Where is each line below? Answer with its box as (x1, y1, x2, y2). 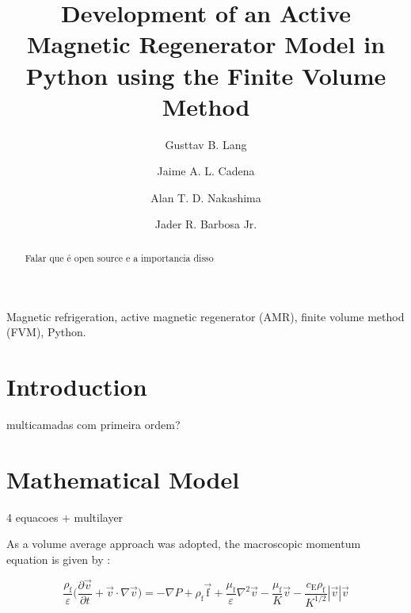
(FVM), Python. (6, 324, 86, 340)
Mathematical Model (6, 462, 240, 495)
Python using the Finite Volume (25, 59, 386, 91)
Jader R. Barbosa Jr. (154, 216, 257, 232)
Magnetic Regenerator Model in (26, 28, 386, 60)
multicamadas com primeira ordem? (6, 416, 181, 432)
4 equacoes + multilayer (6, 508, 124, 525)
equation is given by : (6, 550, 111, 567)
